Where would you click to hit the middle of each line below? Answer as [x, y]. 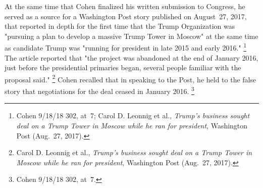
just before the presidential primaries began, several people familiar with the [123, 67]
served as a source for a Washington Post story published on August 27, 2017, [126, 16]
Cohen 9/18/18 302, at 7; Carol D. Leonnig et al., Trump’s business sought [133, 115]
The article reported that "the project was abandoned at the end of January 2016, [131, 57]
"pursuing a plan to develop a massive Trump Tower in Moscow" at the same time [131, 36]
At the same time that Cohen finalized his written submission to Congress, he [125, 6]
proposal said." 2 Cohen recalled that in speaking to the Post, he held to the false [130, 78]
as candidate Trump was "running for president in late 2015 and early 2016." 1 [126, 47]
